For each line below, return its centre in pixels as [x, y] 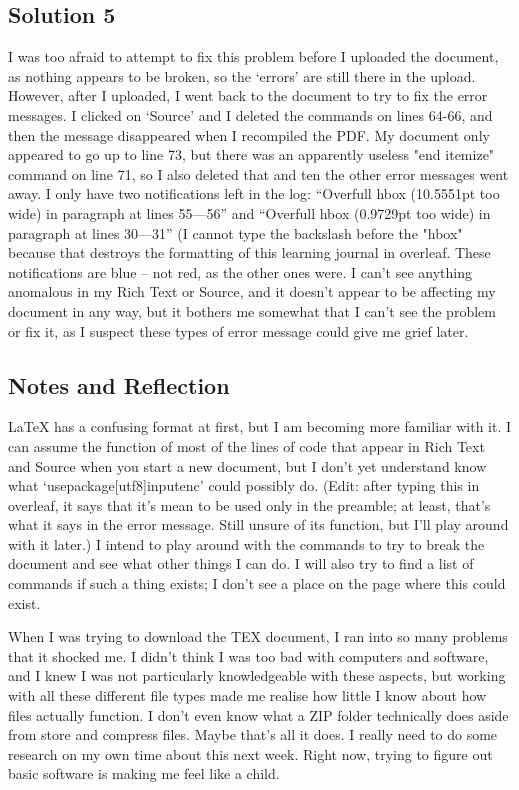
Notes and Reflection [119, 384]
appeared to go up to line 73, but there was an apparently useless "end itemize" [251, 154]
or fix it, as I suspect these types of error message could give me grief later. [238, 330]
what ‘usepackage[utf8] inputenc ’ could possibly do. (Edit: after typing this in [244, 485]
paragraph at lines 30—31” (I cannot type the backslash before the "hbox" [235, 232]
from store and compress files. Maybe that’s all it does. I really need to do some [253, 734]
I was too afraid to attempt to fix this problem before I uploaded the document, [253, 56]
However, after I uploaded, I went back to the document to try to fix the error [248, 95]
